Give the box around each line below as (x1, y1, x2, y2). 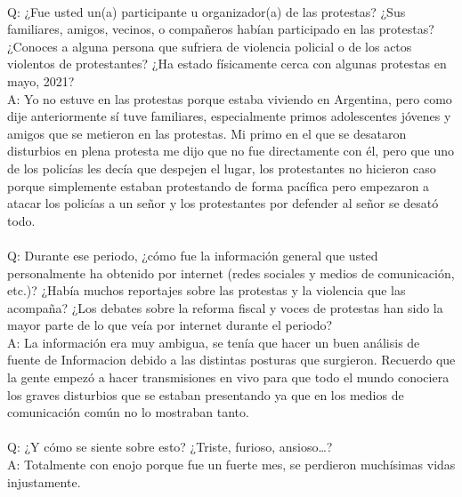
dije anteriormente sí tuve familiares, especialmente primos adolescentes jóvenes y (7, 107, 451, 125)
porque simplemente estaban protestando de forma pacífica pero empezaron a (7, 176, 430, 195)
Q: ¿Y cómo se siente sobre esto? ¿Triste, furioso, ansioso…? (7, 437, 333, 456)
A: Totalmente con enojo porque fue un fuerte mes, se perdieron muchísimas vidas (7, 455, 456, 474)
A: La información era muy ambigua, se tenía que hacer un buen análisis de (7, 333, 420, 351)
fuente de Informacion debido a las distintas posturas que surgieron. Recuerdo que (7, 350, 456, 369)
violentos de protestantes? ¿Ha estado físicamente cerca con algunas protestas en (7, 54, 447, 73)
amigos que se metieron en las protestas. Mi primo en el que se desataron (7, 124, 407, 142)
